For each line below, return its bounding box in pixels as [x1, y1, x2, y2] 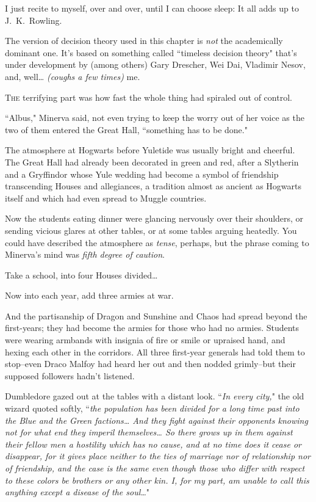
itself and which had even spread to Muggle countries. [5, 191, 207, 204]
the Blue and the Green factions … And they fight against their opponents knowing [5, 413, 308, 426]
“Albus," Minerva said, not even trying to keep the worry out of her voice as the [5, 111, 304, 124]
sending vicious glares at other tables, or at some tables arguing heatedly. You [5, 224, 297, 236]
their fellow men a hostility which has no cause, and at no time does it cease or [5, 437, 301, 450]
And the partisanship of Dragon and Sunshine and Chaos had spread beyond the [5, 309, 307, 322]
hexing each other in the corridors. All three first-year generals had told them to [5, 345, 305, 358]
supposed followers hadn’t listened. [5, 369, 135, 382]
